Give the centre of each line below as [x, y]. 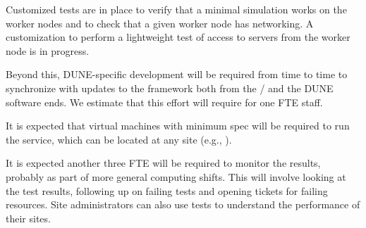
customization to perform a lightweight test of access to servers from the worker [178, 37]
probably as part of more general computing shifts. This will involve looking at [176, 176]
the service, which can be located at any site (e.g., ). [119, 139]
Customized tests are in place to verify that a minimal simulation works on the [176, 9]
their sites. [28, 218]
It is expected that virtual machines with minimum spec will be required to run [178, 126]
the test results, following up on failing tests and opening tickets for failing [167, 190]
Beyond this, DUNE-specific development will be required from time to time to [177, 74]
